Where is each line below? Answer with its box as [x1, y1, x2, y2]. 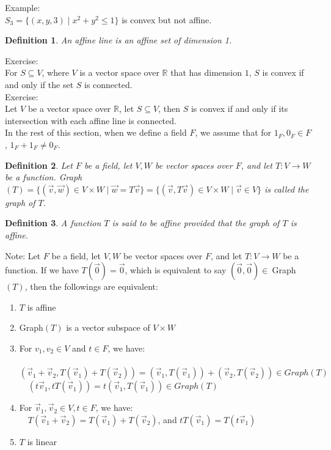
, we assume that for [195, 126, 272, 139]
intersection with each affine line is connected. [5, 114, 176, 127]
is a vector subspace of [66, 321, 150, 334]
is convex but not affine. [122, 13, 212, 26]
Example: [5, 1, 40, 13]
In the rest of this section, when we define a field [5, 126, 187, 139]
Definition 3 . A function [5, 216, 101, 229]
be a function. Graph [5, 171, 82, 183]
